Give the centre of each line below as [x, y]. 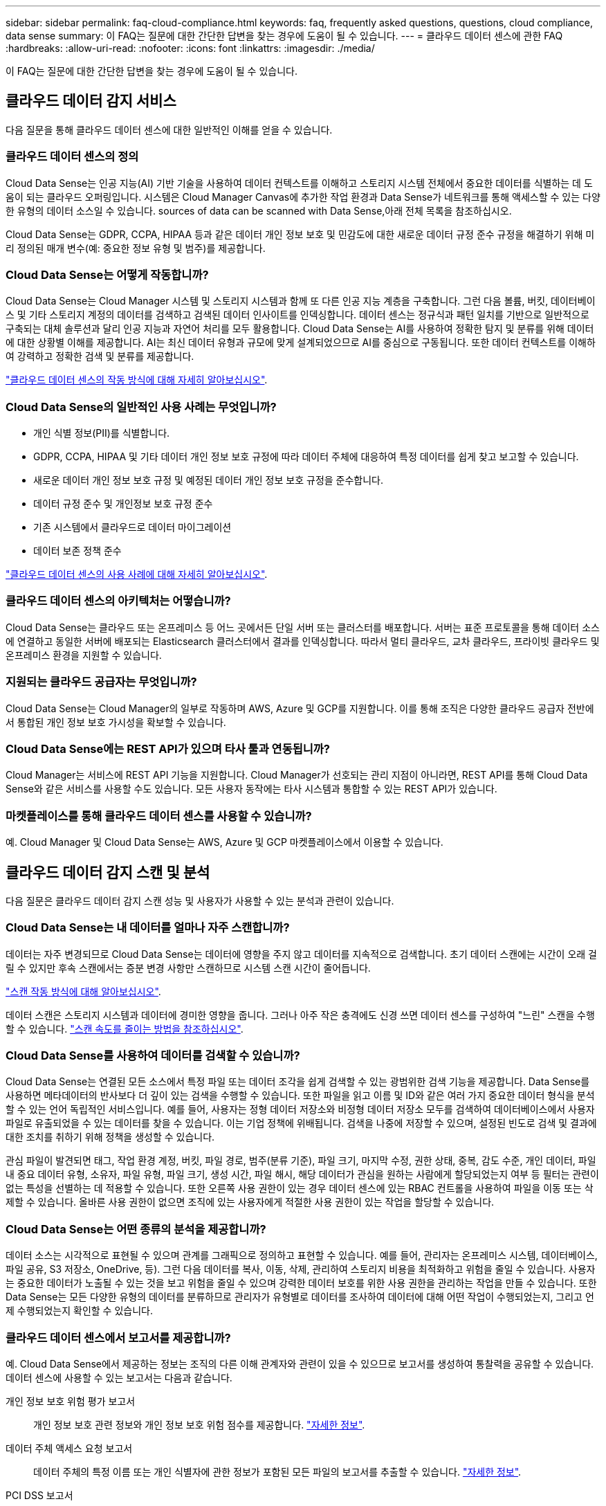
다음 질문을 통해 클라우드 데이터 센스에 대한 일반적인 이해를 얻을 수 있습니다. [169, 129]
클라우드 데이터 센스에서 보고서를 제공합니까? [118, 1337]
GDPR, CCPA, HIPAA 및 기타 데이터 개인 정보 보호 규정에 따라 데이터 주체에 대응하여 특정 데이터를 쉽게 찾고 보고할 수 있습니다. [306, 457]
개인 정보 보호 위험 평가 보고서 [71, 1401]
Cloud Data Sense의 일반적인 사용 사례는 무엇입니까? [141, 407]
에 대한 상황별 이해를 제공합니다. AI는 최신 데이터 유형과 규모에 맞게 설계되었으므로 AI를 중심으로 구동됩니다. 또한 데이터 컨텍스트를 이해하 [301, 343]
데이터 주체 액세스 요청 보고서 [69, 1448]
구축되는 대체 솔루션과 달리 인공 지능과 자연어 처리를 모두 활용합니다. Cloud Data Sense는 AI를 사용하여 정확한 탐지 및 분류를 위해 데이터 [300, 329]
